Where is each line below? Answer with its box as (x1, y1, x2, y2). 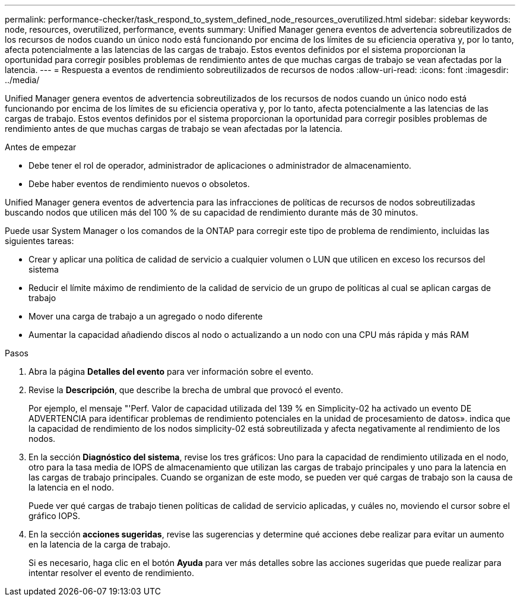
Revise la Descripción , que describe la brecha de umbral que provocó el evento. (28, 385, 343, 395)
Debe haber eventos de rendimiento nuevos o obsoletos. (28, 179, 250, 189)
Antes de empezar (5, 142, 77, 152)
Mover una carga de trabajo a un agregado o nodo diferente (28, 311, 263, 321)
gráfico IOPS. (28, 511, 81, 521)
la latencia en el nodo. (28, 482, 115, 492)
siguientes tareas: (5, 236, 74, 246)
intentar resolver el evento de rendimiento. (28, 568, 194, 578)
